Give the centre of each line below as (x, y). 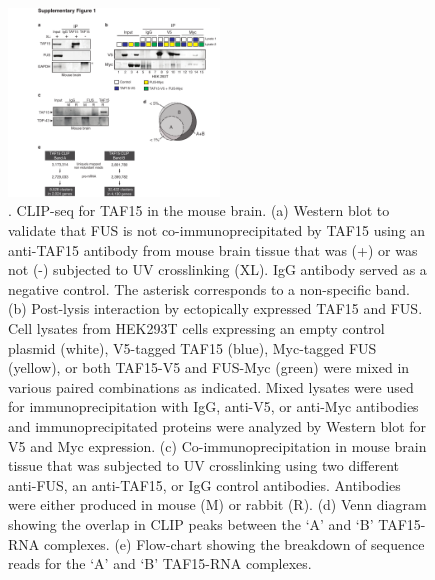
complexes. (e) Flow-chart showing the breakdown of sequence (234, 543)
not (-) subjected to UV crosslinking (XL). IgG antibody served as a (217, 269)
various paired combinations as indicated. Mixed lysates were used (211, 386)
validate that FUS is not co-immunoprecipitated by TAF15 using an (217, 230)
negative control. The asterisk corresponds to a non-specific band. (209, 288)
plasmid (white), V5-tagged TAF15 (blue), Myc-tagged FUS (192, 347)
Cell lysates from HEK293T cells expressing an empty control (196, 327)
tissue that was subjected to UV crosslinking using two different (204, 465)
